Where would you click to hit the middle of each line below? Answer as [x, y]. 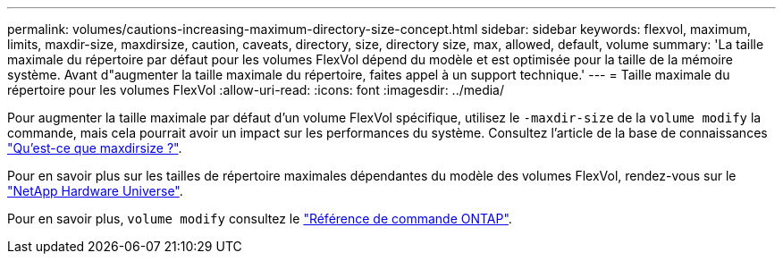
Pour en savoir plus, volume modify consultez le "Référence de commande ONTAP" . [260, 219]
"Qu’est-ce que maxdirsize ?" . [95, 148]
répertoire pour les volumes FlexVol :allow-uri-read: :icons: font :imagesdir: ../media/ [256, 90]
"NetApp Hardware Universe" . [95, 191]
